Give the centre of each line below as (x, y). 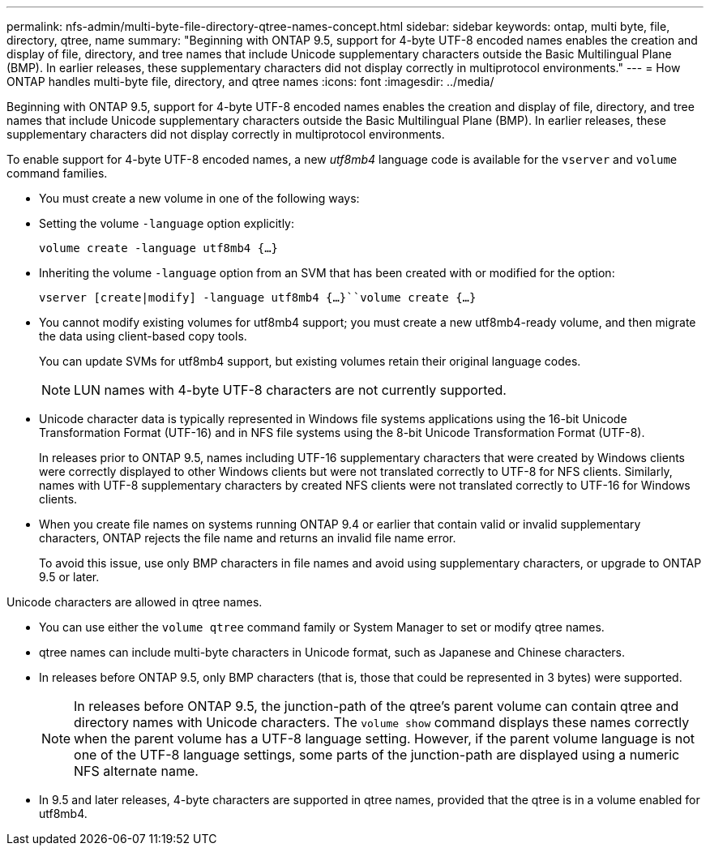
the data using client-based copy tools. (143, 336)
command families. (57, 173)
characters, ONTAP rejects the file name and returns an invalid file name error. (248, 538)
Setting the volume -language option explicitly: (167, 223)
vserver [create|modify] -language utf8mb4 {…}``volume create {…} (258, 298)
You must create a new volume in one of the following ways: (199, 198)
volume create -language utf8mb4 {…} (159, 248)
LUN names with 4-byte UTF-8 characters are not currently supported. (290, 390)
